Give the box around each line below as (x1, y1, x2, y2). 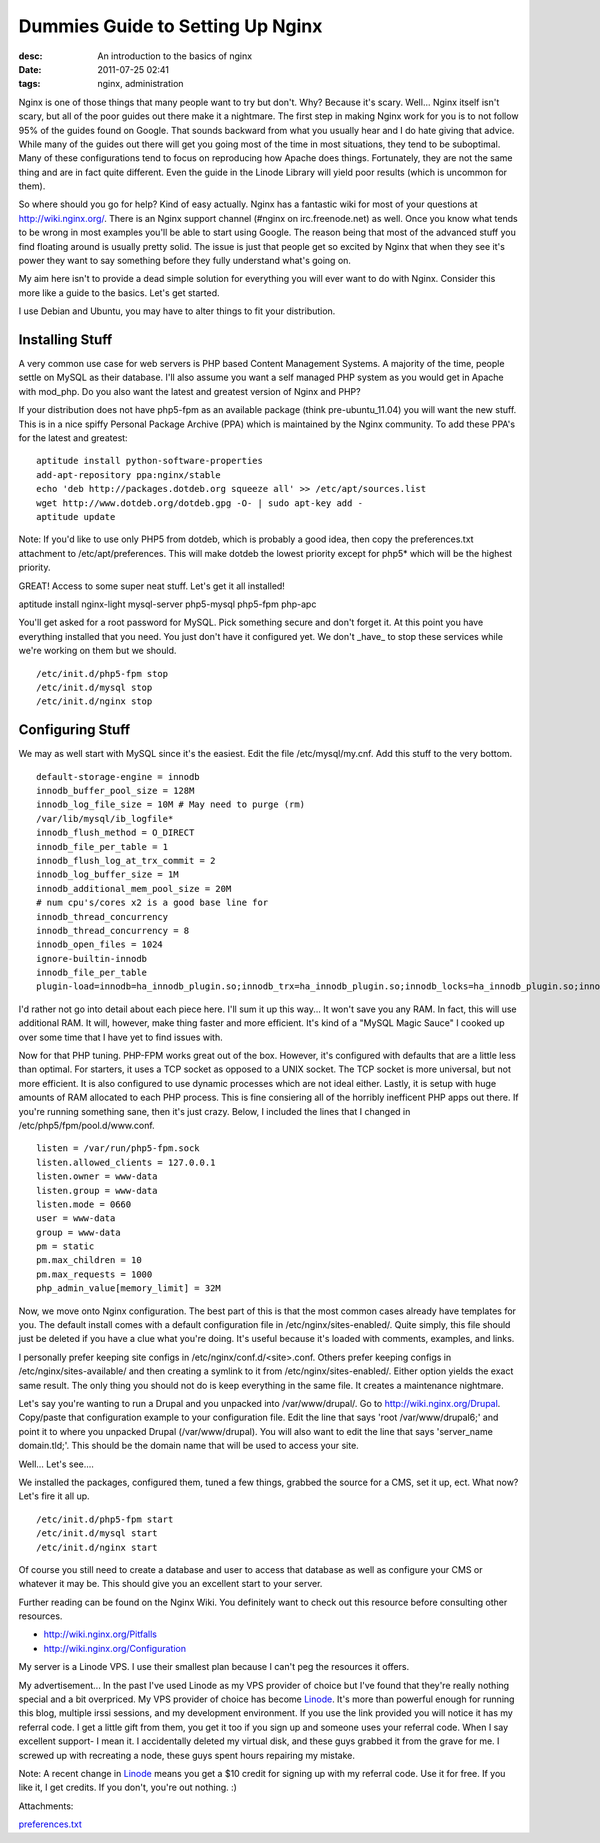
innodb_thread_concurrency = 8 (36, 925, 190, 936)
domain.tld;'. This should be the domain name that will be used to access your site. (18, 1440, 359, 1452)
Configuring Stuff (18, 721, 131, 739)
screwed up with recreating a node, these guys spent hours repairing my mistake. (18, 1749, 355, 1761)
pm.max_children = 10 (36, 1255, 142, 1266)
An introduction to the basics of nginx (97, 50, 253, 62)
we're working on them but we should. (18, 645, 177, 657)
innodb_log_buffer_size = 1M (36, 869, 179, 880)
